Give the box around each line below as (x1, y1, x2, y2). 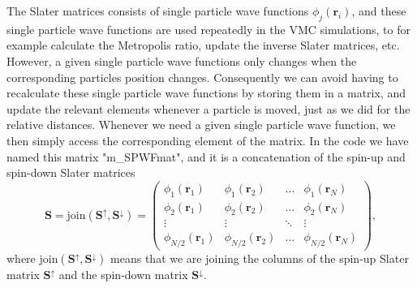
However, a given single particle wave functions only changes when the (6, 52, 357, 69)
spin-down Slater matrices (6, 164, 135, 181)
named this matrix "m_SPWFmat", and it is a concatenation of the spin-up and (6, 148, 406, 165)
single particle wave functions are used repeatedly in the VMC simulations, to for (6, 20, 411, 37)
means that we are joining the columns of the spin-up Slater (110, 250, 409, 267)
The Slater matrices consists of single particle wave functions (6, 2, 309, 19)
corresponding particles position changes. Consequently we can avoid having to (6, 68, 398, 85)
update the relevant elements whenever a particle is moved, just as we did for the (6, 100, 411, 117)
